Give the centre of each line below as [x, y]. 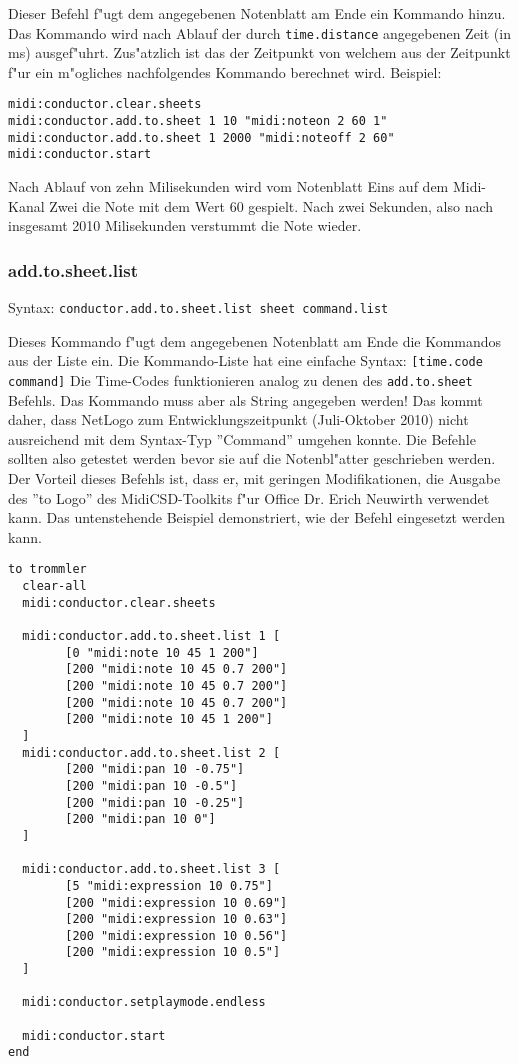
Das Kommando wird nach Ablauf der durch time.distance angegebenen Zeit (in [259, 32]
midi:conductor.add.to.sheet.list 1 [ [151, 636]
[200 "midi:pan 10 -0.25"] [155, 802]
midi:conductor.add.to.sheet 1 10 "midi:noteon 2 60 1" [198, 121]
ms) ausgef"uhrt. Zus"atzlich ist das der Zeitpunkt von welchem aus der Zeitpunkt [259, 52]
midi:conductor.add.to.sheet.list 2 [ [151, 752]
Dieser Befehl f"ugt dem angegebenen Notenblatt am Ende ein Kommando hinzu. [257, 13]
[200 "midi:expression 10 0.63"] [176, 919]
